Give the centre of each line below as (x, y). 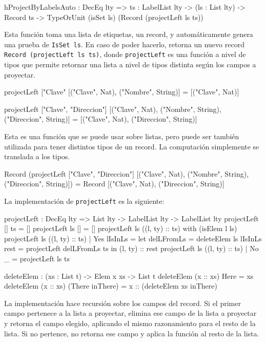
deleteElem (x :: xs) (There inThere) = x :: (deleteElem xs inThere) (111, 286)
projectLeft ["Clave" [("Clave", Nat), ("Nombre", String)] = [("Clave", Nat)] (122, 92)
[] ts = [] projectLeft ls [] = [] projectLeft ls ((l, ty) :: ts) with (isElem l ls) (121, 228)
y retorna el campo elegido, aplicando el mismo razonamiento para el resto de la (130, 323)
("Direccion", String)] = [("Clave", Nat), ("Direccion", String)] (101, 119)
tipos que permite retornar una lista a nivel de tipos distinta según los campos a (130, 64)
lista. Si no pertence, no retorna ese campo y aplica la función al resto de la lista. (132, 333)
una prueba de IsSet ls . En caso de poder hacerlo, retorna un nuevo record (124, 44)
